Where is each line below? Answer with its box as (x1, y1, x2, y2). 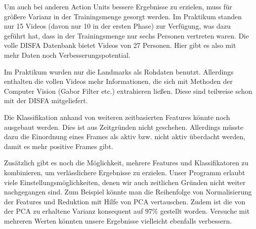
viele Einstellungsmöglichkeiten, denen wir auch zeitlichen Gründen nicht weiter (4, 177, 246, 187)
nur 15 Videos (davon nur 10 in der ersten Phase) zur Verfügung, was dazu (4, 21, 231, 31)
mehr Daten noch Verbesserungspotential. (4, 49, 130, 60)
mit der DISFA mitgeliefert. (4, 95, 88, 106)
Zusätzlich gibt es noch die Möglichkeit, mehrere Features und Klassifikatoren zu (4, 157, 249, 168)
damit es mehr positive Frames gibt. (4, 141, 113, 151)
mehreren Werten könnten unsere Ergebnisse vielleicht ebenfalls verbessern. (4, 215, 232, 226)
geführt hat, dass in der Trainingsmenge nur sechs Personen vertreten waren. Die (4, 30, 249, 40)
